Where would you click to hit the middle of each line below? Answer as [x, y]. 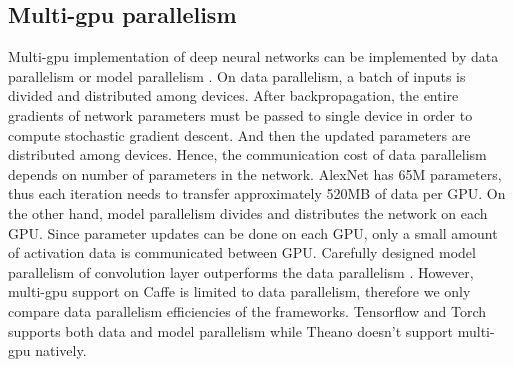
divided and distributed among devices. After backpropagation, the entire [233, 95]
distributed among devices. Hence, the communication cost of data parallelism [247, 154]
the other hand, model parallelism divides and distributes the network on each [248, 212]
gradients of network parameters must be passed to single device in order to [240, 114]
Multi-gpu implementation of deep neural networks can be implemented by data [253, 56]
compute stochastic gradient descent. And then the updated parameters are [239, 134]
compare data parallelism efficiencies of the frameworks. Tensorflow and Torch [247, 310]
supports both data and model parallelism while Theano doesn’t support [231, 330]
